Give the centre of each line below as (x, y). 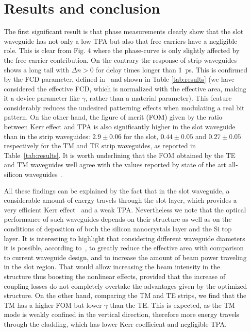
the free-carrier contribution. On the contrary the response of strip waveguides (120, 60)
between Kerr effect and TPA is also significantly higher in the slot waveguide (120, 127)
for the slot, (141, 136)
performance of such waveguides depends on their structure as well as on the (118, 219)
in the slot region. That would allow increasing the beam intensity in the (112, 267)
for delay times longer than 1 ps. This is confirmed (172, 69)
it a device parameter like (42, 98)
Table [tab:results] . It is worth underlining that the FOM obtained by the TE (120, 155)
